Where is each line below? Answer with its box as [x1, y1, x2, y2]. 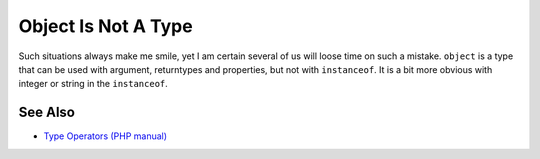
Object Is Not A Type [18, 15, 194, 37]
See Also [18, 104, 75, 121]
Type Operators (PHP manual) [43, 130, 168, 142]
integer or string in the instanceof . [18, 78, 169, 90]
